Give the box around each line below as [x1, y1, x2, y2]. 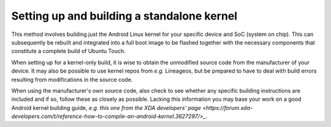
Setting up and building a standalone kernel [11, 9, 238, 23]
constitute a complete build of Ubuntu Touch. [11, 48, 126, 55]
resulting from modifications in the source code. [11, 76, 133, 83]
